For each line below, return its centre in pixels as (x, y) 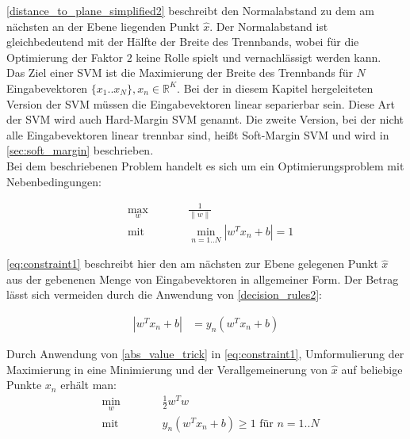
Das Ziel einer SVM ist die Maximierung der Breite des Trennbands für (180, 73)
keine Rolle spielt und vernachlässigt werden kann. (259, 57)
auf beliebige (372, 369)
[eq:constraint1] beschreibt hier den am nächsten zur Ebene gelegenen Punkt (192, 263)
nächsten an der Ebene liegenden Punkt (103, 26)
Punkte (24, 385)
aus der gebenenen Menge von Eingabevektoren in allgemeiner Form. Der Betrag (203, 279)
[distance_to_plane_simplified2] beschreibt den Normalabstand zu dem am (190, 10)
